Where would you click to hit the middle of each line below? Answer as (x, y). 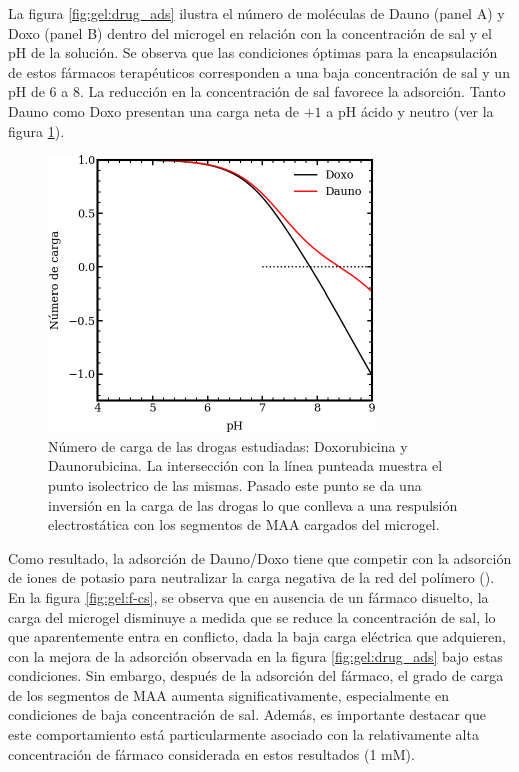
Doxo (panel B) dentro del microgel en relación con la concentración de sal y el (250, 32)
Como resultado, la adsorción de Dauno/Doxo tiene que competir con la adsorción (260, 557)
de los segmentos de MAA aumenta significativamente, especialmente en (228, 694)
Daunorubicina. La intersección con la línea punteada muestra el (245, 465)
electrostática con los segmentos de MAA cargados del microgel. (244, 524)
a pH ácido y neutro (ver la (410, 110)
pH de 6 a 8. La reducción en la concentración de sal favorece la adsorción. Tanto (257, 91)
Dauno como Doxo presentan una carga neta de (154, 110)
